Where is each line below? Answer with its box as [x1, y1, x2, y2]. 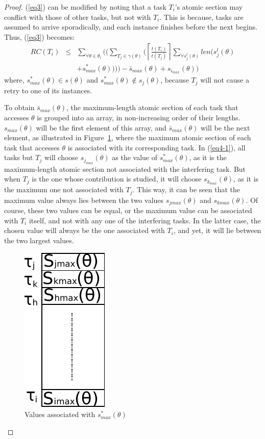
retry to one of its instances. [4, 85, 92, 95]
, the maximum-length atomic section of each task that [66, 102, 238, 113]
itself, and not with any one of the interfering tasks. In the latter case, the [29, 215, 261, 225]
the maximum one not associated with [4, 184, 124, 195]
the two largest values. [4, 235, 74, 245]
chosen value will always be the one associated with [4, 225, 165, 236]
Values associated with [25, 409, 95, 420]
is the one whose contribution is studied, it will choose [32, 173, 202, 184]
